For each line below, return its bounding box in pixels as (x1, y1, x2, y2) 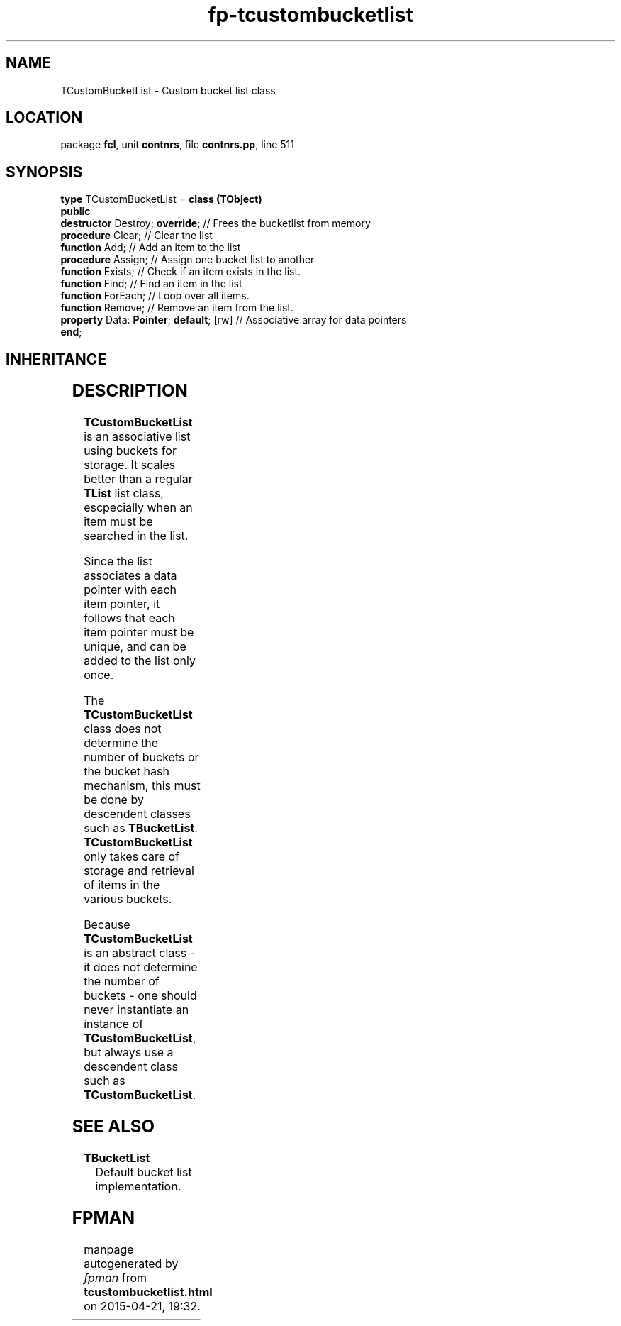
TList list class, (84, 486, 164, 501)
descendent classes (84, 807, 191, 822)
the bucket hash (84, 764, 169, 779)
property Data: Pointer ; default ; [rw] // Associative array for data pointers (60, 314, 407, 326)
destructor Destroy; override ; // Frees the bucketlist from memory (60, 217, 371, 230)
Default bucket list (95, 1164, 192, 1179)
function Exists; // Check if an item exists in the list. (60, 265, 301, 278)
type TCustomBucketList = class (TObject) (60, 193, 262, 206)
